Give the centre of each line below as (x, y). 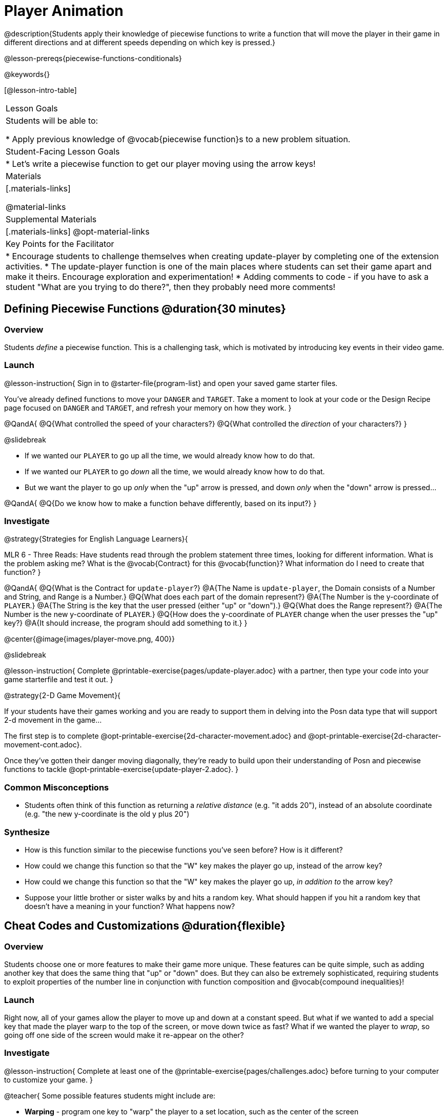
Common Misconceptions (57, 787)
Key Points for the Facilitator (60, 244)
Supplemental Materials (51, 219)
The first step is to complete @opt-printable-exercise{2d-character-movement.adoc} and (155, 736)
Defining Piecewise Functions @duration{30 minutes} (145, 309)
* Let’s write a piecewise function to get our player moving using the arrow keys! (161, 163)
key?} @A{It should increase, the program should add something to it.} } (126, 623)
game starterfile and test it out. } (59, 680)
